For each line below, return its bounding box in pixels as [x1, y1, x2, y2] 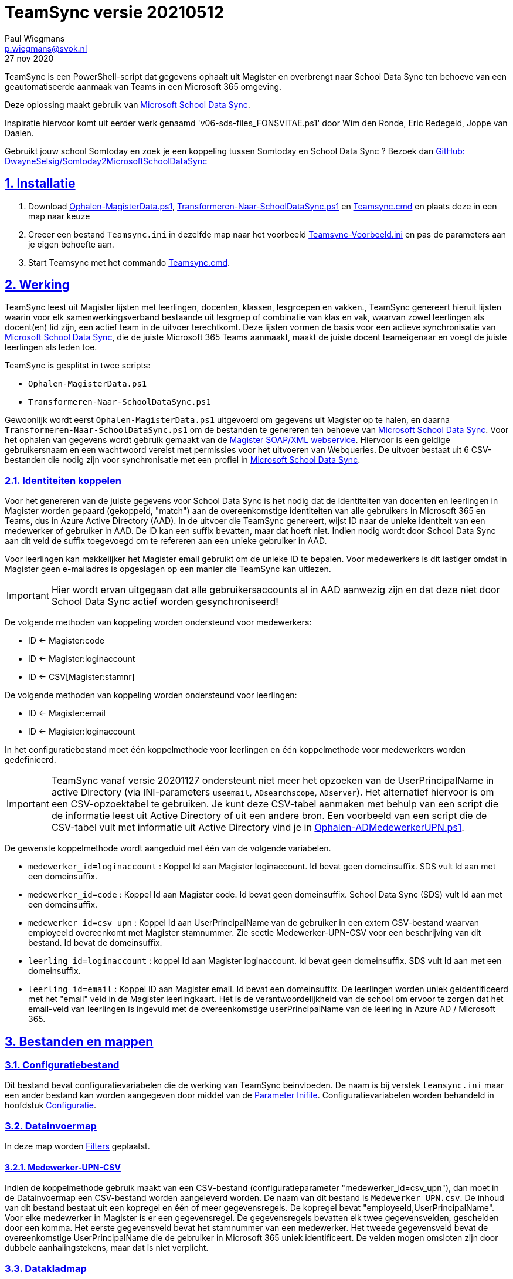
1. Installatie [5, 176, 76, 191]
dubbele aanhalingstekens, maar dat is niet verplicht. [5, 1243, 209, 1253]
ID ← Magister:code [28, 635, 105, 646]
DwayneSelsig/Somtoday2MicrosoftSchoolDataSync [5, 155, 208, 166]
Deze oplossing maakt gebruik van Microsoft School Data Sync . [5, 99, 250, 110]
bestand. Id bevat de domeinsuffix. [28, 938, 162, 948]
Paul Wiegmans [5, 33, 65, 43]
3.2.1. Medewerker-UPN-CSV [5, 1162, 121, 1172]
